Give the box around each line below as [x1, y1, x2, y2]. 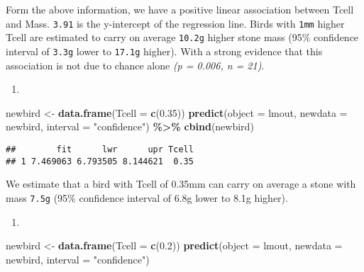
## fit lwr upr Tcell [6, 144, 194, 154]
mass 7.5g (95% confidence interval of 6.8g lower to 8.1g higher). [6, 190, 288, 205]
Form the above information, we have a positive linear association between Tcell [6, 2, 354, 16]
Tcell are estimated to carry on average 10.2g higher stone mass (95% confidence [6, 30, 359, 45]
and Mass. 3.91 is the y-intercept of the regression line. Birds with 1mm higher [6, 16, 345, 30]
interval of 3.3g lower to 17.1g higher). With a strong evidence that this [6, 43, 323, 58]
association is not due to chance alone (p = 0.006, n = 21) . [6, 57, 265, 72]
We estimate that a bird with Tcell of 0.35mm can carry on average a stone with [6, 176, 356, 191]
